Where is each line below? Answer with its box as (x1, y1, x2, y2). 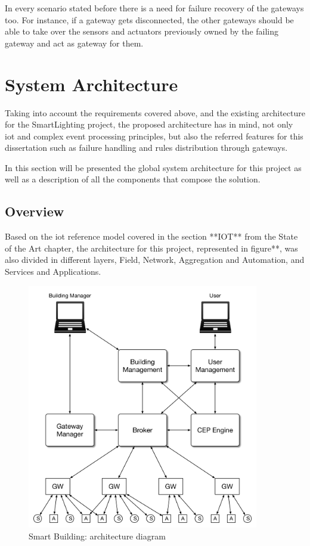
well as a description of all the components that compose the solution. (5, 173, 261, 185)
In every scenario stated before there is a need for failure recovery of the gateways (5, 2, 304, 14)
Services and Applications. (5, 265, 101, 278)
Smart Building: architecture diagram (29, 529, 166, 542)
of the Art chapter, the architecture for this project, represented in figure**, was (5, 241, 298, 254)
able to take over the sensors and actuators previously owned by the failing (5, 25, 279, 38)
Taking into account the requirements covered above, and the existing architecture (5, 106, 305, 119)
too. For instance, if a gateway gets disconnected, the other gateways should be (5, 13, 294, 26)
